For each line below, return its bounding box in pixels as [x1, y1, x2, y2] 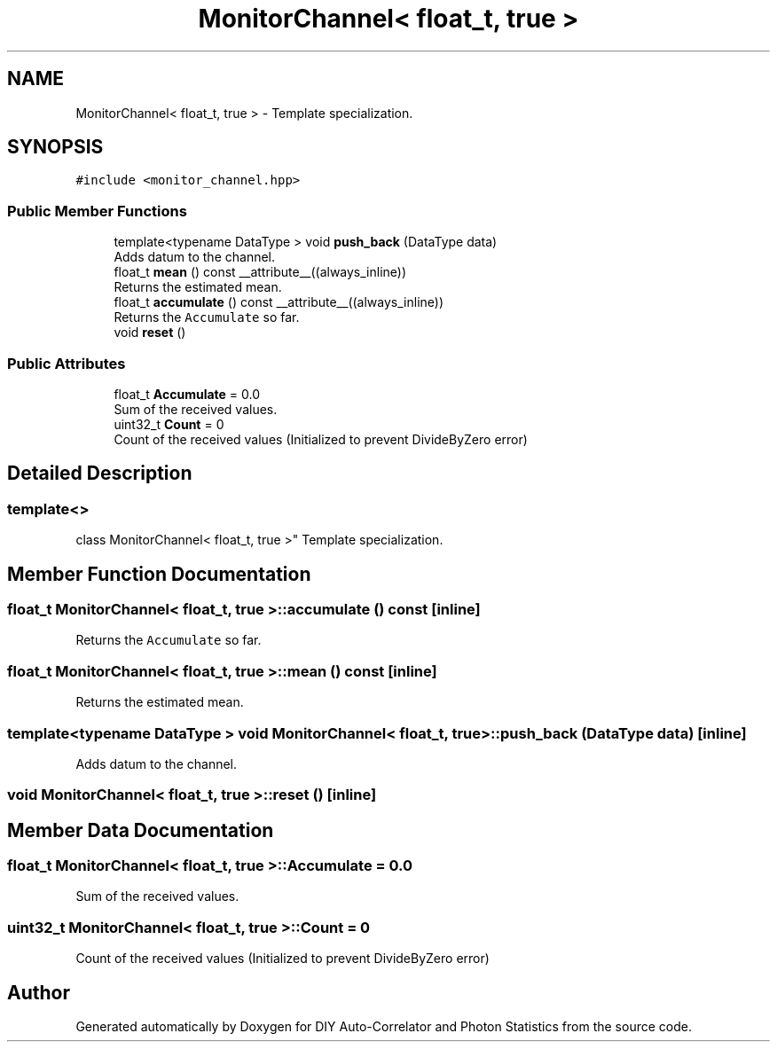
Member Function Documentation [7, 562, 311, 585]
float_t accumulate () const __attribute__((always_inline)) [114, 294, 444, 310]
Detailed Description [7, 462, 192, 485]
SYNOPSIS [7, 136, 104, 159]
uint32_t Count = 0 [114, 416, 224, 432]
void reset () [114, 325, 186, 341]
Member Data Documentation [7, 818, 274, 842]
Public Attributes [7, 354, 126, 372]
